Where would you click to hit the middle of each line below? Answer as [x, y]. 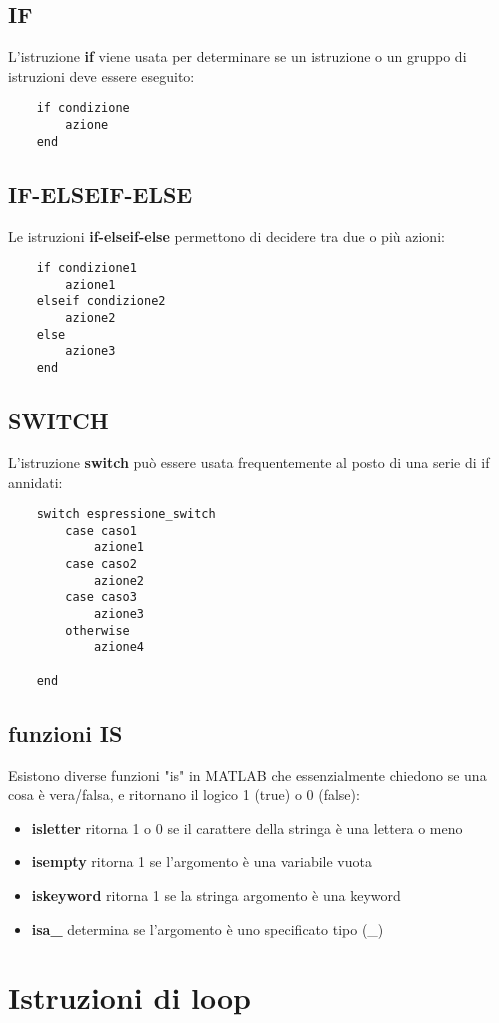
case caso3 [101, 597]
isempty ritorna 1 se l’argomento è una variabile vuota [201, 861]
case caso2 [101, 564]
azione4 [119, 647]
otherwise [97, 630]
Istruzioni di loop [129, 997]
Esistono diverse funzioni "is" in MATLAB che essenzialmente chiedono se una [247, 774]
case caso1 [101, 530]
